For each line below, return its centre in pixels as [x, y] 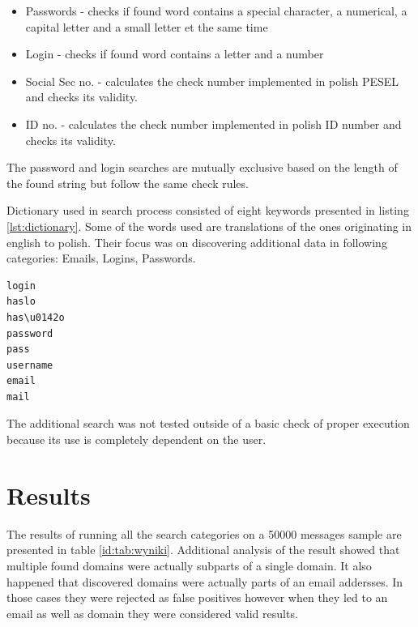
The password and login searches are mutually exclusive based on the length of [202, 167]
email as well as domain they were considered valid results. [152, 613]
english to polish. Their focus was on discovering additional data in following [197, 242]
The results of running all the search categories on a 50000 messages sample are [204, 533]
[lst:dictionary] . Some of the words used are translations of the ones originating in [209, 226]
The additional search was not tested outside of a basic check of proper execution [208, 423]
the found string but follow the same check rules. [128, 183]
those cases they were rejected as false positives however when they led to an [197, 597]
